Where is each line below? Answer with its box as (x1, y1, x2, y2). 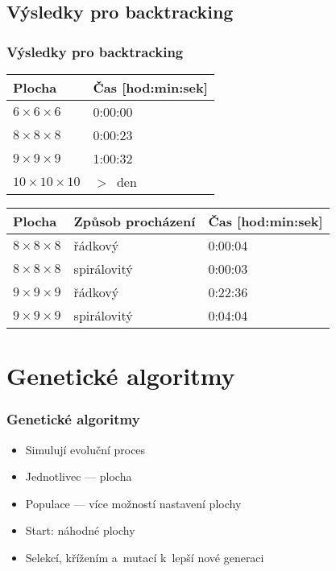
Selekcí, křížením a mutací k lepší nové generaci (25, 548, 264, 565)
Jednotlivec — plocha (25, 468, 132, 485)
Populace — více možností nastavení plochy (25, 494, 242, 511)
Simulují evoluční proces (25, 441, 146, 457)
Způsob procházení (73, 212, 196, 230)
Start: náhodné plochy (25, 522, 135, 539)
